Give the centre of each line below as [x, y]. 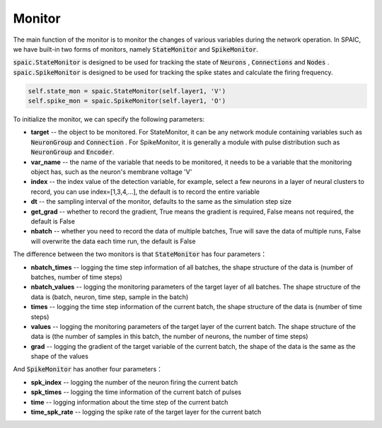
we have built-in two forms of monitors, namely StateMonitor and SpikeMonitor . [135, 49]
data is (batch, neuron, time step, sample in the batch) [110, 296]
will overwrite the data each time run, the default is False [113, 241]
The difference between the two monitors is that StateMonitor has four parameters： [140, 254]
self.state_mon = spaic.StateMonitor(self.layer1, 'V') [127, 91]
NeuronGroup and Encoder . [73, 152]
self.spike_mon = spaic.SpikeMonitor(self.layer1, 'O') [127, 101]
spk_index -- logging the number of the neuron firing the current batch [134, 382]
